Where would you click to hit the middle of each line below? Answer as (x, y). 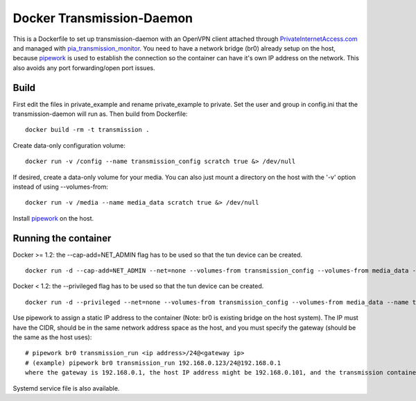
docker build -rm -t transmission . (87, 130)
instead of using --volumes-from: (61, 187)
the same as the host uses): (52, 337)
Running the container (62, 238)
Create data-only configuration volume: (69, 145)
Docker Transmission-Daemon (103, 18)
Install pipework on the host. (53, 218)
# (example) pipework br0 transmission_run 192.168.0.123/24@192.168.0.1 (153, 363)
